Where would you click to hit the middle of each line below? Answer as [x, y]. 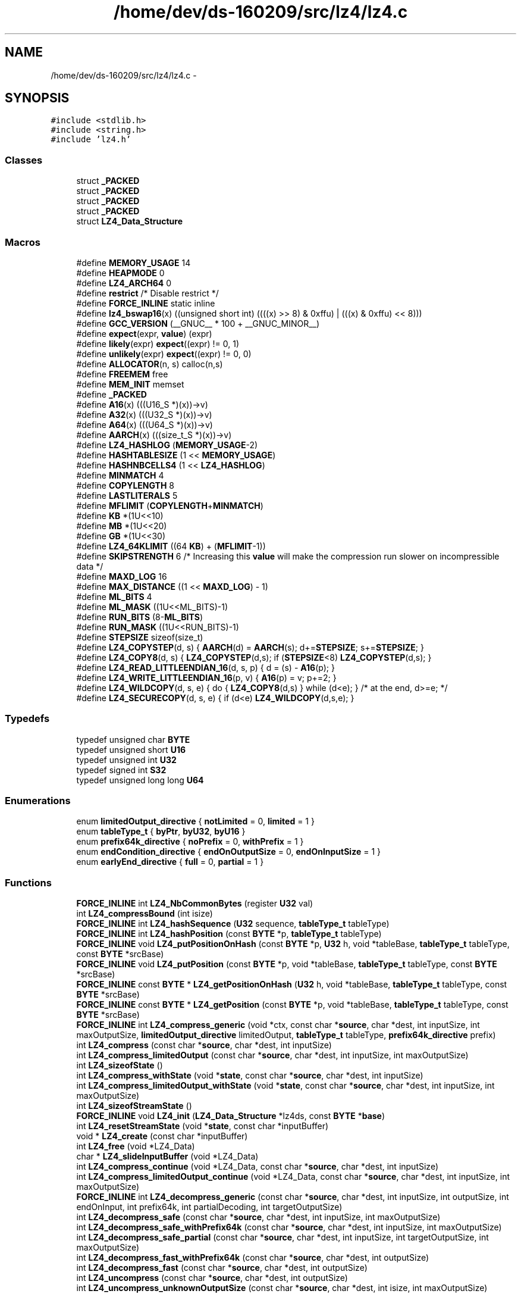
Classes [24, 160]
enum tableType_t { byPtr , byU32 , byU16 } [161, 832]
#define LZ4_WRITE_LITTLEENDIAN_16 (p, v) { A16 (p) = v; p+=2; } [206, 677]
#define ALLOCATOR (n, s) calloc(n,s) [150, 364]
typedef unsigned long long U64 [140, 780]
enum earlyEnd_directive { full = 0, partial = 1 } [170, 862]
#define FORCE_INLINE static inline [146, 303]
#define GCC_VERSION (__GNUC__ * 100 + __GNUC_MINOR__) [198, 323]
